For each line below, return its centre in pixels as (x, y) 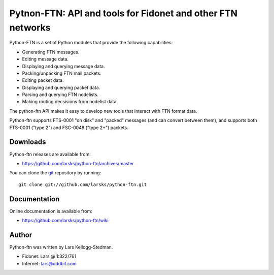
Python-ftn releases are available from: (50, 154)
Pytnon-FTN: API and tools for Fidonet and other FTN (124, 13)
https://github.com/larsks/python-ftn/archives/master (78, 163)
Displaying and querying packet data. (61, 87)
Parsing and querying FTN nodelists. (60, 95)
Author (21, 235)
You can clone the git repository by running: (55, 173)
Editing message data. (45, 59)
